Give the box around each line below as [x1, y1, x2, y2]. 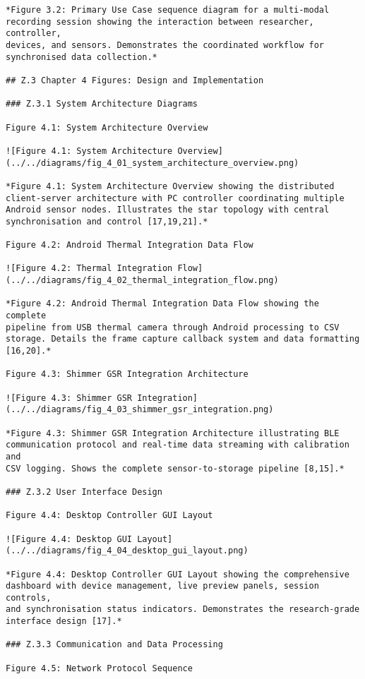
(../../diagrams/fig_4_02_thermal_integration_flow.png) [6, 275, 279, 286]
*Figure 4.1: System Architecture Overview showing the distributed [6, 181, 335, 191]
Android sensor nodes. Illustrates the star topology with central [6, 205, 330, 215]
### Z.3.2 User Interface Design [6, 486, 162, 497]
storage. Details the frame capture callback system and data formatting [6, 334, 360, 344]
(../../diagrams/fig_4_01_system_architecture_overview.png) [6, 157, 299, 168]
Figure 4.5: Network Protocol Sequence [6, 663, 193, 673]
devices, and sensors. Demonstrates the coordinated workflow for [6, 40, 325, 50]
